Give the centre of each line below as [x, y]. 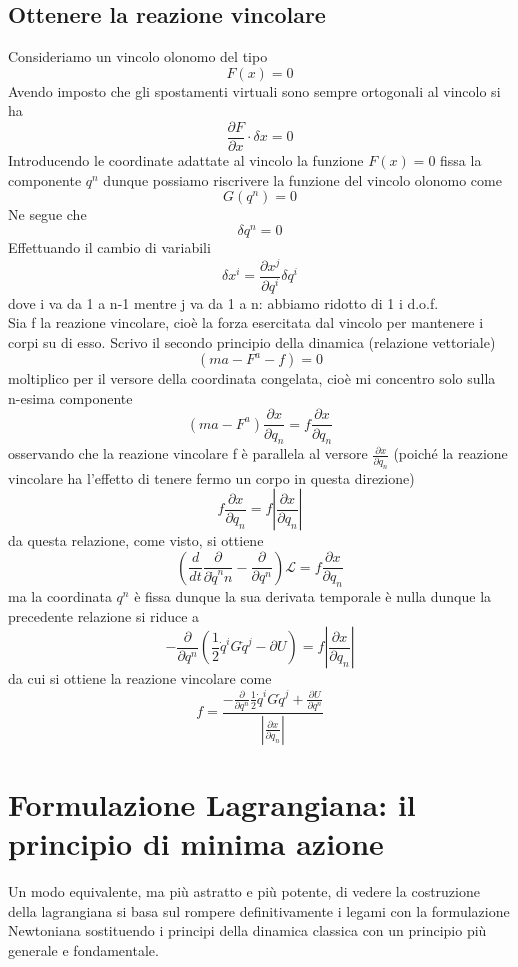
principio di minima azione [196, 843]
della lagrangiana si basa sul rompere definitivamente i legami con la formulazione [259, 910]
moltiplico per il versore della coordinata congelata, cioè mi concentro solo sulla [252, 378]
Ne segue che [47, 214]
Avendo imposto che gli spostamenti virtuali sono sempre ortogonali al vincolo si [254, 90]
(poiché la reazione [450, 453]
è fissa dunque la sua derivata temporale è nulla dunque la [313, 596]
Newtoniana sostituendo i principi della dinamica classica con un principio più [247, 930]
